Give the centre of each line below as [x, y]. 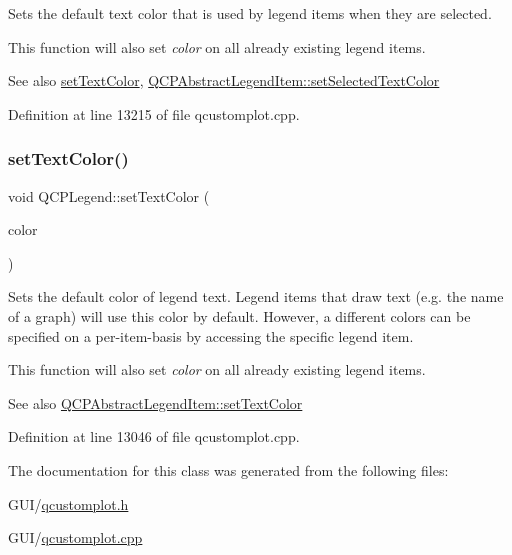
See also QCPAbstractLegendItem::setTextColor [155, 402]
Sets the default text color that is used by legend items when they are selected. [250, 13]
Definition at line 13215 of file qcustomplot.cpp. [154, 113]
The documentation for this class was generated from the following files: [228, 469]
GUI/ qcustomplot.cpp [75, 537]
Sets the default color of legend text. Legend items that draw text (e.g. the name [256, 296]
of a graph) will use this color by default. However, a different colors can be [239, 315]
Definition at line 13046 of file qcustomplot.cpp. [154, 436]
